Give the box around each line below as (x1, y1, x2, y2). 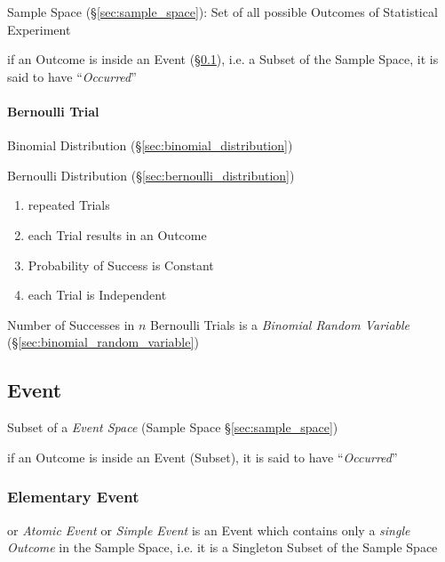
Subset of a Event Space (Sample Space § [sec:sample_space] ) (7, 418, 338, 437)
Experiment (7, 20, 71, 38)
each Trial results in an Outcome (28, 225, 207, 244)
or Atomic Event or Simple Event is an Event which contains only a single (7, 520, 410, 539)
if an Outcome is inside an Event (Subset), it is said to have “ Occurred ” (7, 447, 398, 466)
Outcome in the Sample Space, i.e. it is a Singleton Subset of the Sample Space (7, 538, 438, 557)
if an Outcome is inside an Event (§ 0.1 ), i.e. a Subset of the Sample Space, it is (7, 50, 439, 68)
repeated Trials (28, 196, 110, 214)
